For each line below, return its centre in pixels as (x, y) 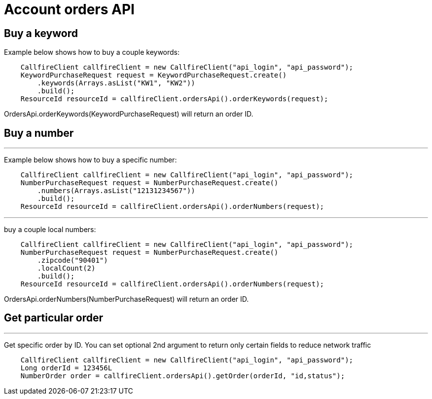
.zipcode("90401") (72, 260)
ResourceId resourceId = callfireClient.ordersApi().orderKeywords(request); (174, 99)
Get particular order (54, 318)
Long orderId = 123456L (66, 368)
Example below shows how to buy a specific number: (90, 160)
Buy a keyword (41, 33)
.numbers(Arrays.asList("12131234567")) (116, 191)
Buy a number (39, 133)
